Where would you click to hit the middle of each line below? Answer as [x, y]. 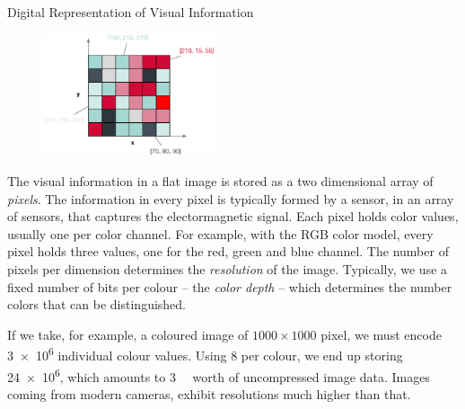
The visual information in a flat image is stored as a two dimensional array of [220, 181]
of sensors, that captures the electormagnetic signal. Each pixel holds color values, [233, 216]
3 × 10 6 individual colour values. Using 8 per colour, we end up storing [205, 354]
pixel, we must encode [381, 334]
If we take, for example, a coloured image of [128, 334]
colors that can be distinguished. [97, 304]
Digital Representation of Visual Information [131, 12]
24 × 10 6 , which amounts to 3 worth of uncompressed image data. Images [219, 375]
